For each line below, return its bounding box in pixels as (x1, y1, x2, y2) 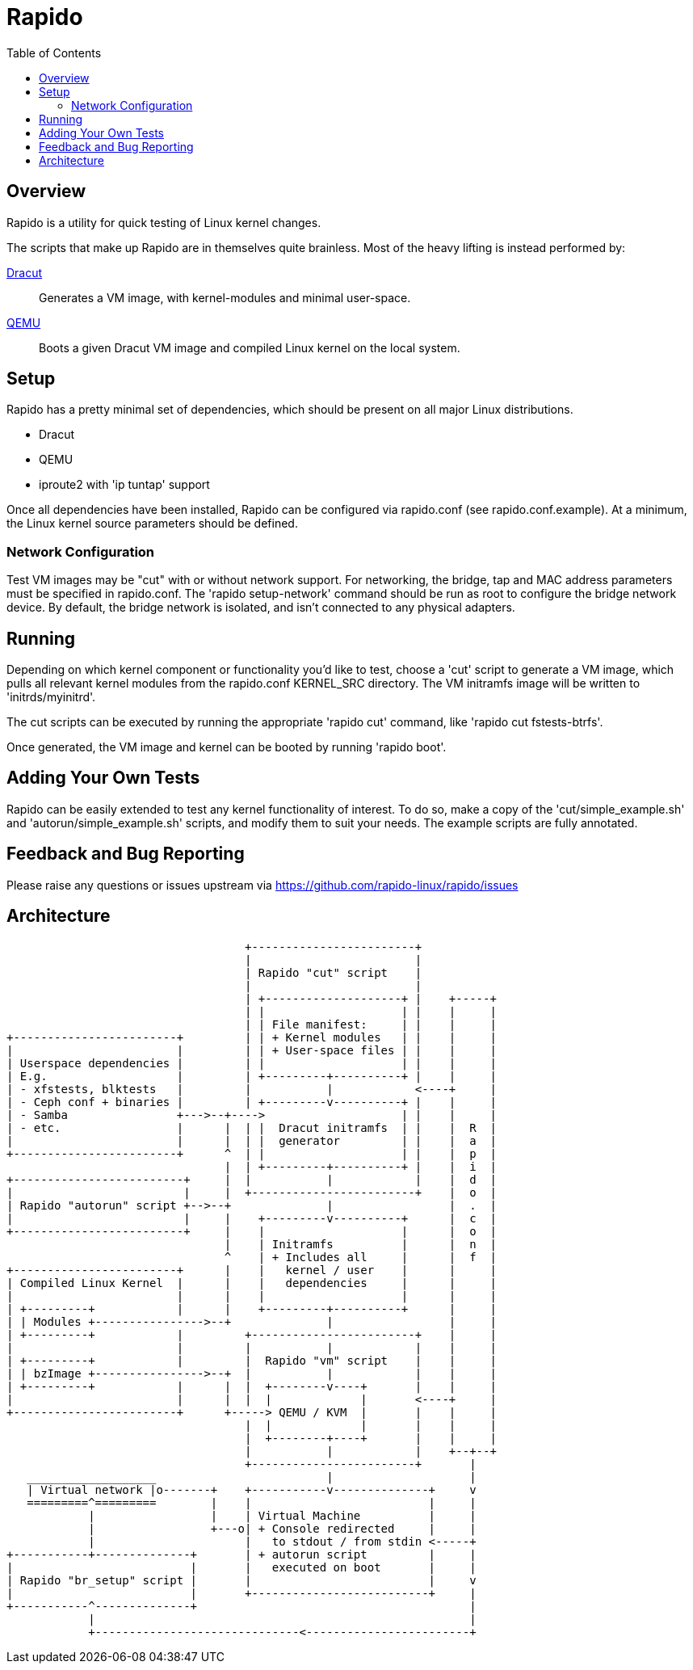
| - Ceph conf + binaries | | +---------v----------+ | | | (6, 1095, 497, 1108)
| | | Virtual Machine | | (88, 1508, 477, 1522)
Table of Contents (6, 45, 102, 60)
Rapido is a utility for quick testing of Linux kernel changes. (6, 215, 321, 229)
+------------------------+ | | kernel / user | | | (6, 1263, 497, 1277)
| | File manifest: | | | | (245, 1017, 497, 1031)
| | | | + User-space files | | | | (6, 1043, 497, 1057)
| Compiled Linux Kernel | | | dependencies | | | (6, 1276, 497, 1289)
